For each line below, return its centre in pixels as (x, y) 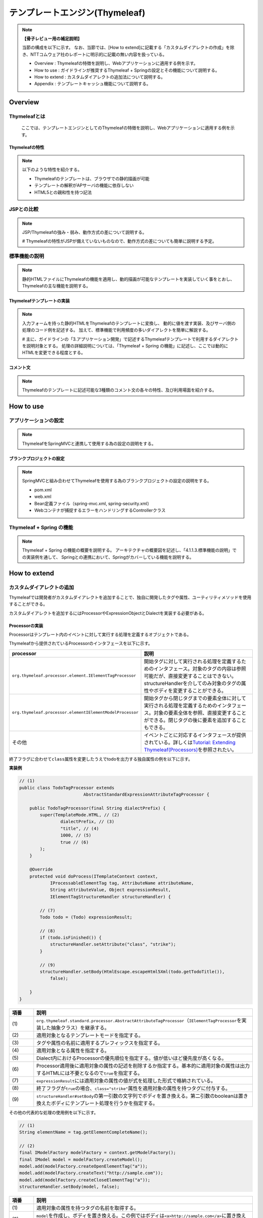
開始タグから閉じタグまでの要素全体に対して (195, 698)
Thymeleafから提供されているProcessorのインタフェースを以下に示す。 (81, 644)
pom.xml (43, 490)
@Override (41, 869)
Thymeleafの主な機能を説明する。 (56, 286)
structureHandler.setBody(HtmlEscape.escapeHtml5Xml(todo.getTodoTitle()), (132, 972)
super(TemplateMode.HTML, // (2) (80, 815)
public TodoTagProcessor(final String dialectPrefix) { (98, 808)
